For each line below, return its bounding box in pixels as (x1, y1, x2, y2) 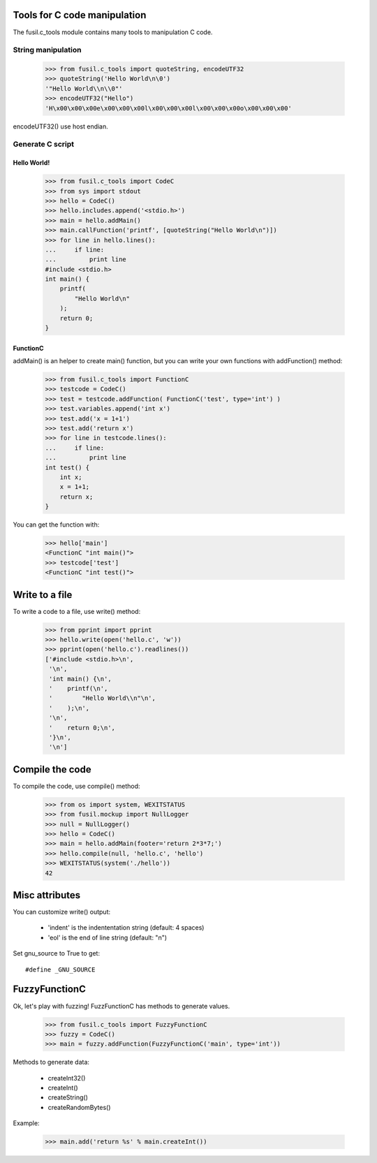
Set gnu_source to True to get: (13, 949, 101, 958)
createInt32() (47, 1074, 86, 1082)
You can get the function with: (13, 520, 100, 529)
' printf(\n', (49, 685, 108, 693)
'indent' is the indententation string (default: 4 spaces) (47, 923, 205, 932)
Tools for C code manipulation (13, 9, 147, 21)
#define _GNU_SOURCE (25, 965, 96, 974)
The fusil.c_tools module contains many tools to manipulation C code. (13, 28, 213, 36)
